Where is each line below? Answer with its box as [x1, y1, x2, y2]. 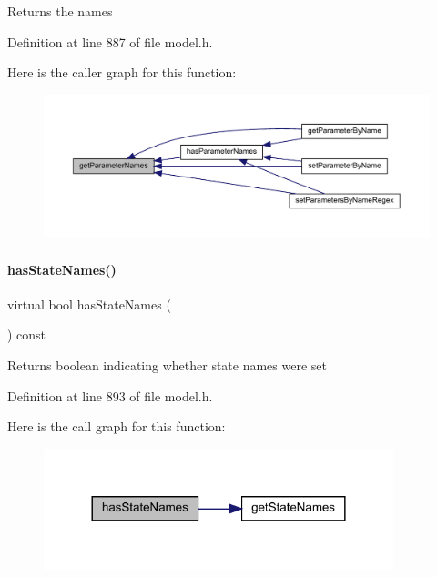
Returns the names [7, 2, 113, 20]
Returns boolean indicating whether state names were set [7, 355, 327, 374]
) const [7, 325, 46, 344]
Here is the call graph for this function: [7, 417, 226, 436]
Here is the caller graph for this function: [7, 63, 237, 82]
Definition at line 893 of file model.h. [7, 386, 213, 405]
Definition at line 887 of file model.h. [7, 32, 213, 51]
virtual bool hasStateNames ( [7, 294, 171, 313]
